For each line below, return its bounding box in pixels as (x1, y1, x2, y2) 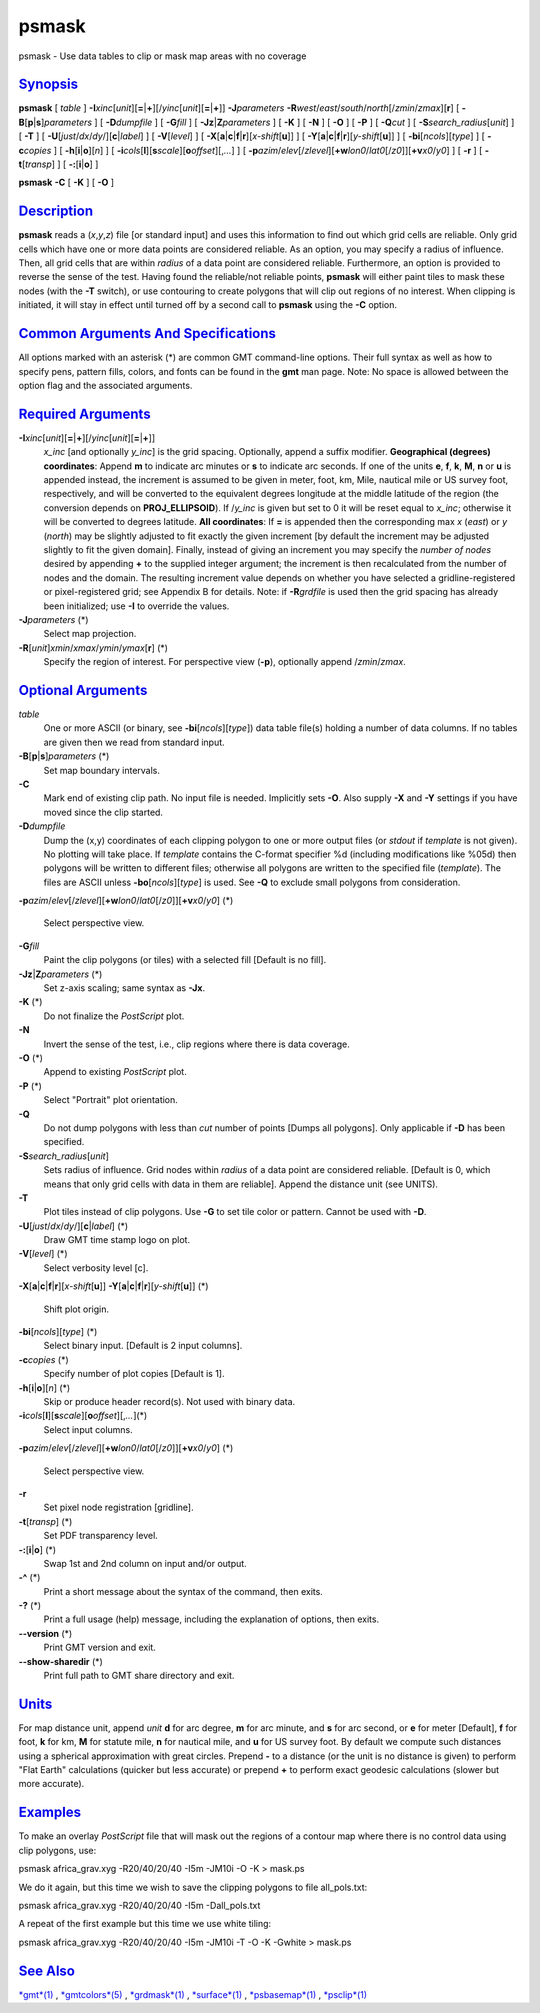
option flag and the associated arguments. (18, 379, 193, 391)
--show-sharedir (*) (18, 1655, 104, 1667)
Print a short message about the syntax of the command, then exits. (43, 1585, 324, 1597)
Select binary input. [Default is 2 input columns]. (43, 1340, 243, 1352)
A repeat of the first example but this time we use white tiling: (18, 1918, 272, 1930)
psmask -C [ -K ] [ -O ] (18, 176, 115, 189)
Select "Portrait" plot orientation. (43, 1094, 179, 1106)
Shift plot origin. (43, 1303, 110, 1315)
